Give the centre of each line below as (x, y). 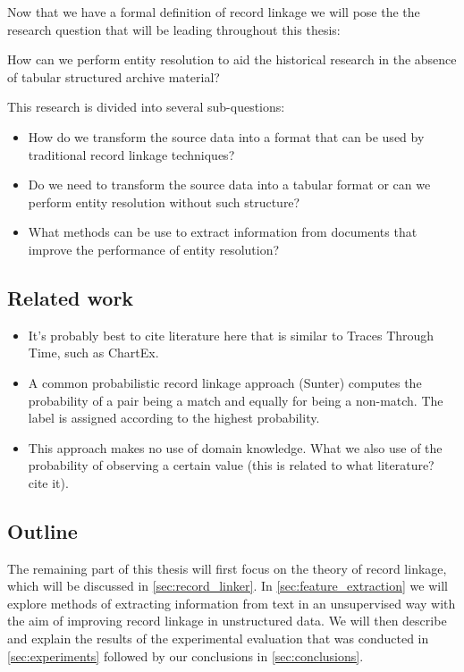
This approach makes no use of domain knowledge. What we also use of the (235, 447)
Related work (71, 297)
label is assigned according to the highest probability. (174, 418)
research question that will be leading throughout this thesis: (174, 29)
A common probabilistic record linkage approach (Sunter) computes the (225, 382)
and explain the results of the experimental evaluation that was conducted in (218, 638)
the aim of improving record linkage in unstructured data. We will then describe (227, 621)
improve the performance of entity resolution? (154, 249)
